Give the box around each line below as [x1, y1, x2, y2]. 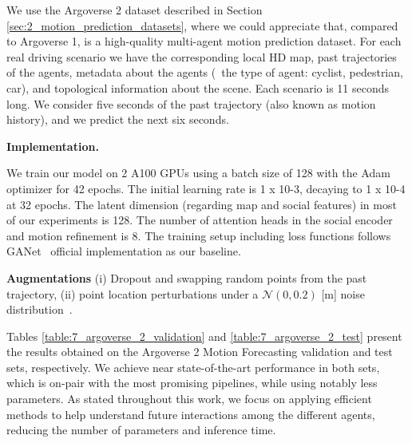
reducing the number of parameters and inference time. [6, 421, 276, 438]
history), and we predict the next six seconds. [6, 111, 229, 128]
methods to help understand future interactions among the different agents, [6, 405, 375, 422]
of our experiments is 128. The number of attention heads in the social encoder [6, 212, 393, 228]
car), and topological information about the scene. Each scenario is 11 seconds [6, 79, 390, 96]
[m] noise [321, 285, 365, 302]
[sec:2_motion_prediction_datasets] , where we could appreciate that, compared [6, 17, 398, 34]
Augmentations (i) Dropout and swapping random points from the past [6, 269, 367, 286]
